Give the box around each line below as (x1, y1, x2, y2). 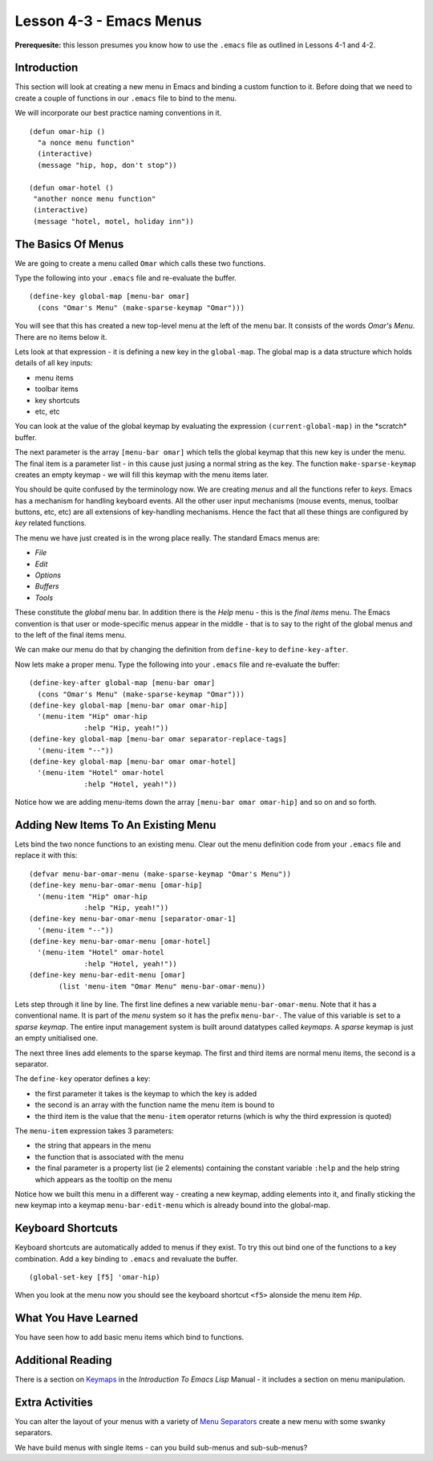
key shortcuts (34, 395, 80, 405)
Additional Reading (14, 1353, 112, 1367)
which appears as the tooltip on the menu (34, 1174, 172, 1184)
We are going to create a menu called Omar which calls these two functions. (14, 258, 266, 268)
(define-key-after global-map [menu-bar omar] (29, 679, 216, 688)
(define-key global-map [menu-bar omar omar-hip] (29, 700, 229, 710)
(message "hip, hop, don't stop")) (37, 161, 178, 169)
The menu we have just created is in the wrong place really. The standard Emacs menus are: (14, 533, 321, 542)
